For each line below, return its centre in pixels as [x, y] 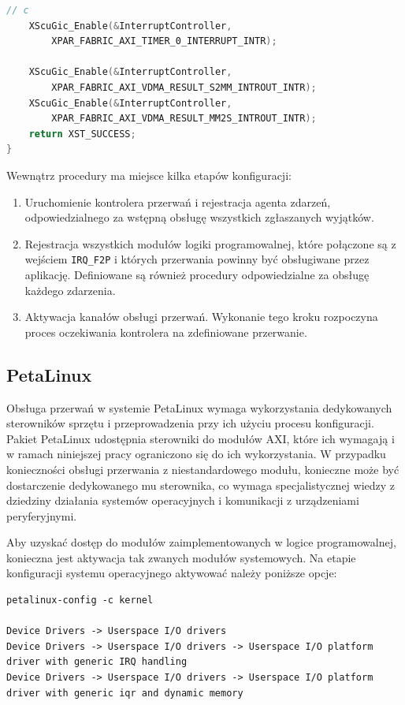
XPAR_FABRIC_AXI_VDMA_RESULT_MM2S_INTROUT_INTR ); [184, 119]
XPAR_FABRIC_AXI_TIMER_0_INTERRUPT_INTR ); [164, 41]
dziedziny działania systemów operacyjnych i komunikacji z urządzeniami [183, 500]
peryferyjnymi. [42, 515]
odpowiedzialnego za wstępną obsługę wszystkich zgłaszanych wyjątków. [199, 217]
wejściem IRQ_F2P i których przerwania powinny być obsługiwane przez [197, 259]
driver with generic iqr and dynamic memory [125, 693]
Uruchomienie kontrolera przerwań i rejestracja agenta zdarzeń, [178, 201]
